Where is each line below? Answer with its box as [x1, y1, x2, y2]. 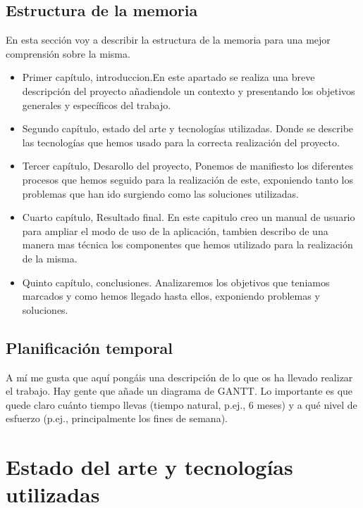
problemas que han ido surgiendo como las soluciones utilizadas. [22, 186, 299, 201]
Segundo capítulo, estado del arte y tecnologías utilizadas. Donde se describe [22, 121, 354, 136]
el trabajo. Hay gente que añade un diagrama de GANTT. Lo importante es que [6, 383, 353, 398]
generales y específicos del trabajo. [22, 97, 171, 112]
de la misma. [22, 250, 78, 265]
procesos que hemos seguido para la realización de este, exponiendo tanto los [22, 172, 353, 186]
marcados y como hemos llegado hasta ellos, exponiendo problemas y [22, 288, 320, 303]
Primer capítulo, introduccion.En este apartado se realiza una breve [22, 70, 315, 84]
